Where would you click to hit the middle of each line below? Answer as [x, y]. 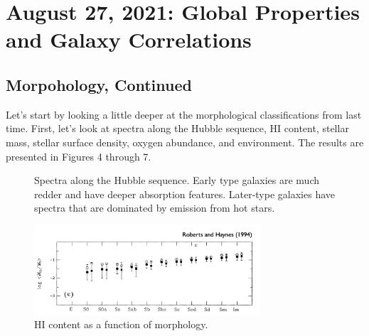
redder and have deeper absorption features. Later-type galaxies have [184, 194]
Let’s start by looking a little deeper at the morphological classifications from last [184, 114]
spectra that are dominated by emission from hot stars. [155, 208]
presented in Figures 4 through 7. [79, 156]
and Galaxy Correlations [129, 39]
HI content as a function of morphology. [121, 324]
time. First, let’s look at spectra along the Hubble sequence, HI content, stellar [177, 128]
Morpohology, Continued [99, 84]
